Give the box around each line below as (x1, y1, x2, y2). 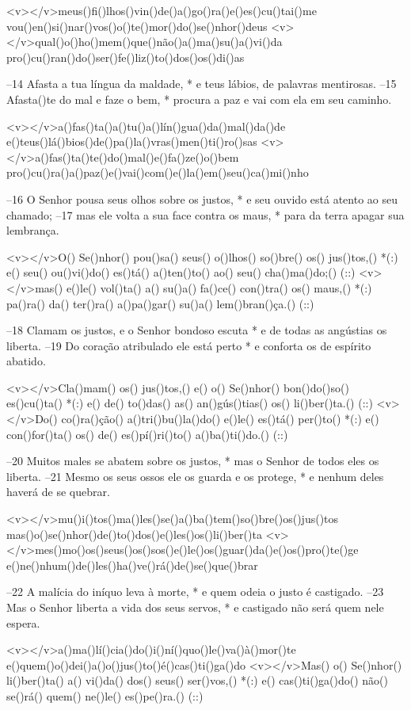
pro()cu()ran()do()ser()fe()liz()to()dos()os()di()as (6, 48, 245, 65)
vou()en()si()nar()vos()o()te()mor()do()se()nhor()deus (6, 17, 268, 34)
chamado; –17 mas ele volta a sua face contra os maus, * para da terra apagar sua (6, 206, 405, 223)
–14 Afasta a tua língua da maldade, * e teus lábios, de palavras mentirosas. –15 (6, 75, 397, 92)
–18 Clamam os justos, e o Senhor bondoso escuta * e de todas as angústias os (6, 322, 387, 338)
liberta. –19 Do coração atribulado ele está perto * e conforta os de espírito (6, 337, 371, 353)
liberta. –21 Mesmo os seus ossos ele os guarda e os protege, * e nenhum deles (6, 468, 384, 484)
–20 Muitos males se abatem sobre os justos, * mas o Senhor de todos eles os (6, 452, 379, 469)
